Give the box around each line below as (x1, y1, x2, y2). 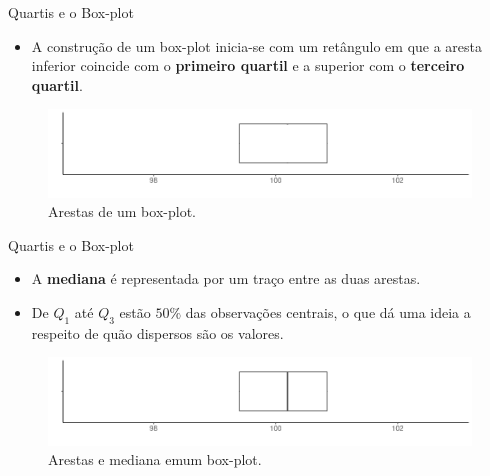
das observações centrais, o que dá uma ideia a (185, 302, 471, 323)
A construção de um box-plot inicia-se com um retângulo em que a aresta (31, 35, 483, 56)
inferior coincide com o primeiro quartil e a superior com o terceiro (31, 55, 465, 76)
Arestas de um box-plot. (48, 201, 196, 222)
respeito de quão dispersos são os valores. (31, 322, 284, 343)
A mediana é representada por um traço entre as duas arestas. (31, 268, 421, 289)
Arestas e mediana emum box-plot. (48, 449, 262, 470)
